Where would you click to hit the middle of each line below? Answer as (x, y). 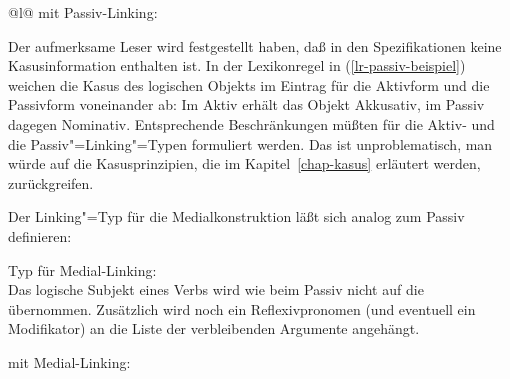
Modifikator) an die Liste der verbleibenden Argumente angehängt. (214, 328)
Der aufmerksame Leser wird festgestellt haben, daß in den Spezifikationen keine (255, 45)
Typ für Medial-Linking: (82, 269)
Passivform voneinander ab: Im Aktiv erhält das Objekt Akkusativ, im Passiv (246, 104)
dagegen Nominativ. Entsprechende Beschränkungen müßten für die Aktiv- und (251, 123)
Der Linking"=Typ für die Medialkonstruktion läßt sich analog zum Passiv (236, 216)
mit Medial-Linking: (69, 361)
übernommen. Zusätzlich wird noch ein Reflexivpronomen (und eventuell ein (242, 308)
